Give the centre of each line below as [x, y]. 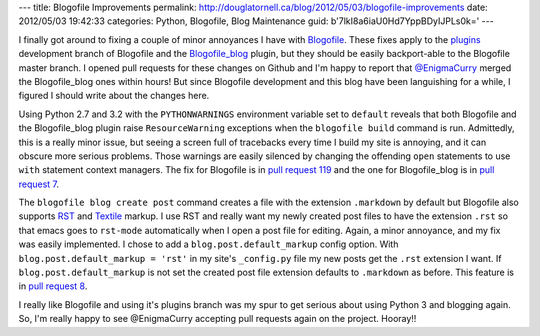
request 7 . [39, 184]
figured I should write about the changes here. [114, 96]
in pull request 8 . [53, 286]
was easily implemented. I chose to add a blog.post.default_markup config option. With [208, 244]
